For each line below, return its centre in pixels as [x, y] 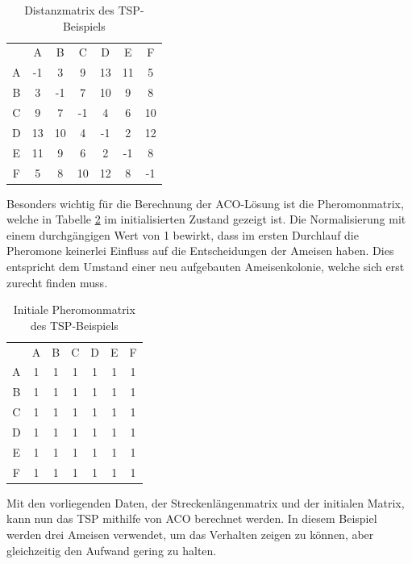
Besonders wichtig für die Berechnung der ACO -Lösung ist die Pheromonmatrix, [205, 203]
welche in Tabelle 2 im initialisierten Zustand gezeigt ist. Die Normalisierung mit [206, 219]
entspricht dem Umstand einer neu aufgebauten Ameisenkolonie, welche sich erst [206, 266]
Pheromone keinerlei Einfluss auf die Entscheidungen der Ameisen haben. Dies [200, 251]
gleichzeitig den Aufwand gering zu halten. [112, 550]
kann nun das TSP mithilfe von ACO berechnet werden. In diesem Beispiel [192, 518]
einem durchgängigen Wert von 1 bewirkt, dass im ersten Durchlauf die [183, 234]
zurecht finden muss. [57, 282]
